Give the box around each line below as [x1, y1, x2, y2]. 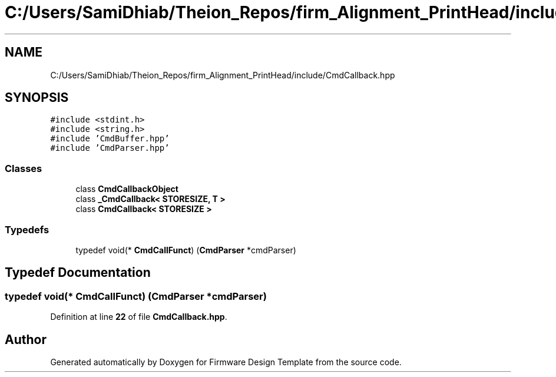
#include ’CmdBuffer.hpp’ [50, 134, 170, 144]
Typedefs [5, 223, 49, 236]
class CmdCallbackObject [75, 184, 178, 194]
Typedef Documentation [5, 265, 151, 280]
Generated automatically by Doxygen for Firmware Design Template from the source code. [50, 357, 402, 367]
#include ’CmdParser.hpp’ [50, 143, 170, 153]
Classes [5, 162, 42, 174]
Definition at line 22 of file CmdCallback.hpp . [50, 312, 227, 322]
